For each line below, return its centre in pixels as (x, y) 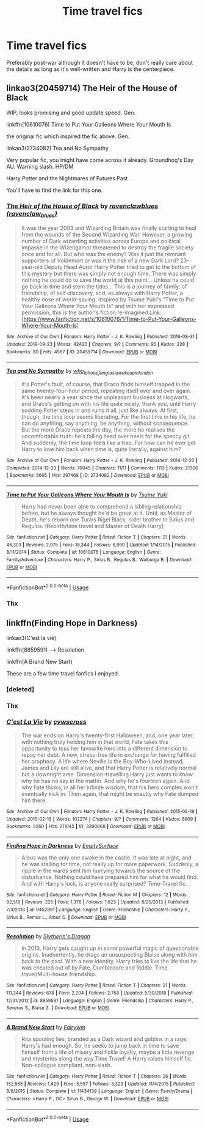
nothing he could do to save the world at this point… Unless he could (107, 280)
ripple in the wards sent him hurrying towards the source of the (101, 870)
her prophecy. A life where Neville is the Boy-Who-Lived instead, (103, 761)
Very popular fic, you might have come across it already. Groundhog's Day (100, 160)
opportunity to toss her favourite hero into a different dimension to (104, 748)
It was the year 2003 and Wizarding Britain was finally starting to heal (109, 228)
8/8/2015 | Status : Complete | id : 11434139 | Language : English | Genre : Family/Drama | (100, 1091)
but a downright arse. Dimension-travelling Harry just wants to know (107, 774)
